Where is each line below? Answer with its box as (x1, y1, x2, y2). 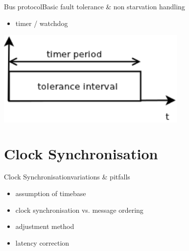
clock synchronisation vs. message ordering (15, 204, 143, 215)
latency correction (15, 237, 70, 248)
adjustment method (15, 221, 74, 231)
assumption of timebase (15, 188, 86, 199)
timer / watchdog (15, 18, 68, 28)
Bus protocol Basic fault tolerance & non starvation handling (4, 1, 185, 11)
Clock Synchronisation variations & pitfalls (4, 172, 130, 182)
